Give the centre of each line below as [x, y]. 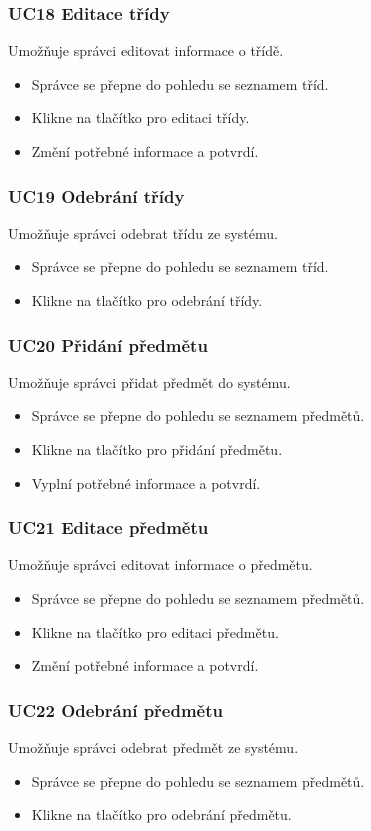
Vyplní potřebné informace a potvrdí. [146, 482]
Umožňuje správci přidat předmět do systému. [149, 381]
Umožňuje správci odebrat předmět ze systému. [153, 747]
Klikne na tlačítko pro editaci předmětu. [155, 631]
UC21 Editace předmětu [108, 527]
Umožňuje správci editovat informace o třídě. [146, 50]
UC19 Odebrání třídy [96, 195]
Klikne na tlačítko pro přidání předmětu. [157, 449]
